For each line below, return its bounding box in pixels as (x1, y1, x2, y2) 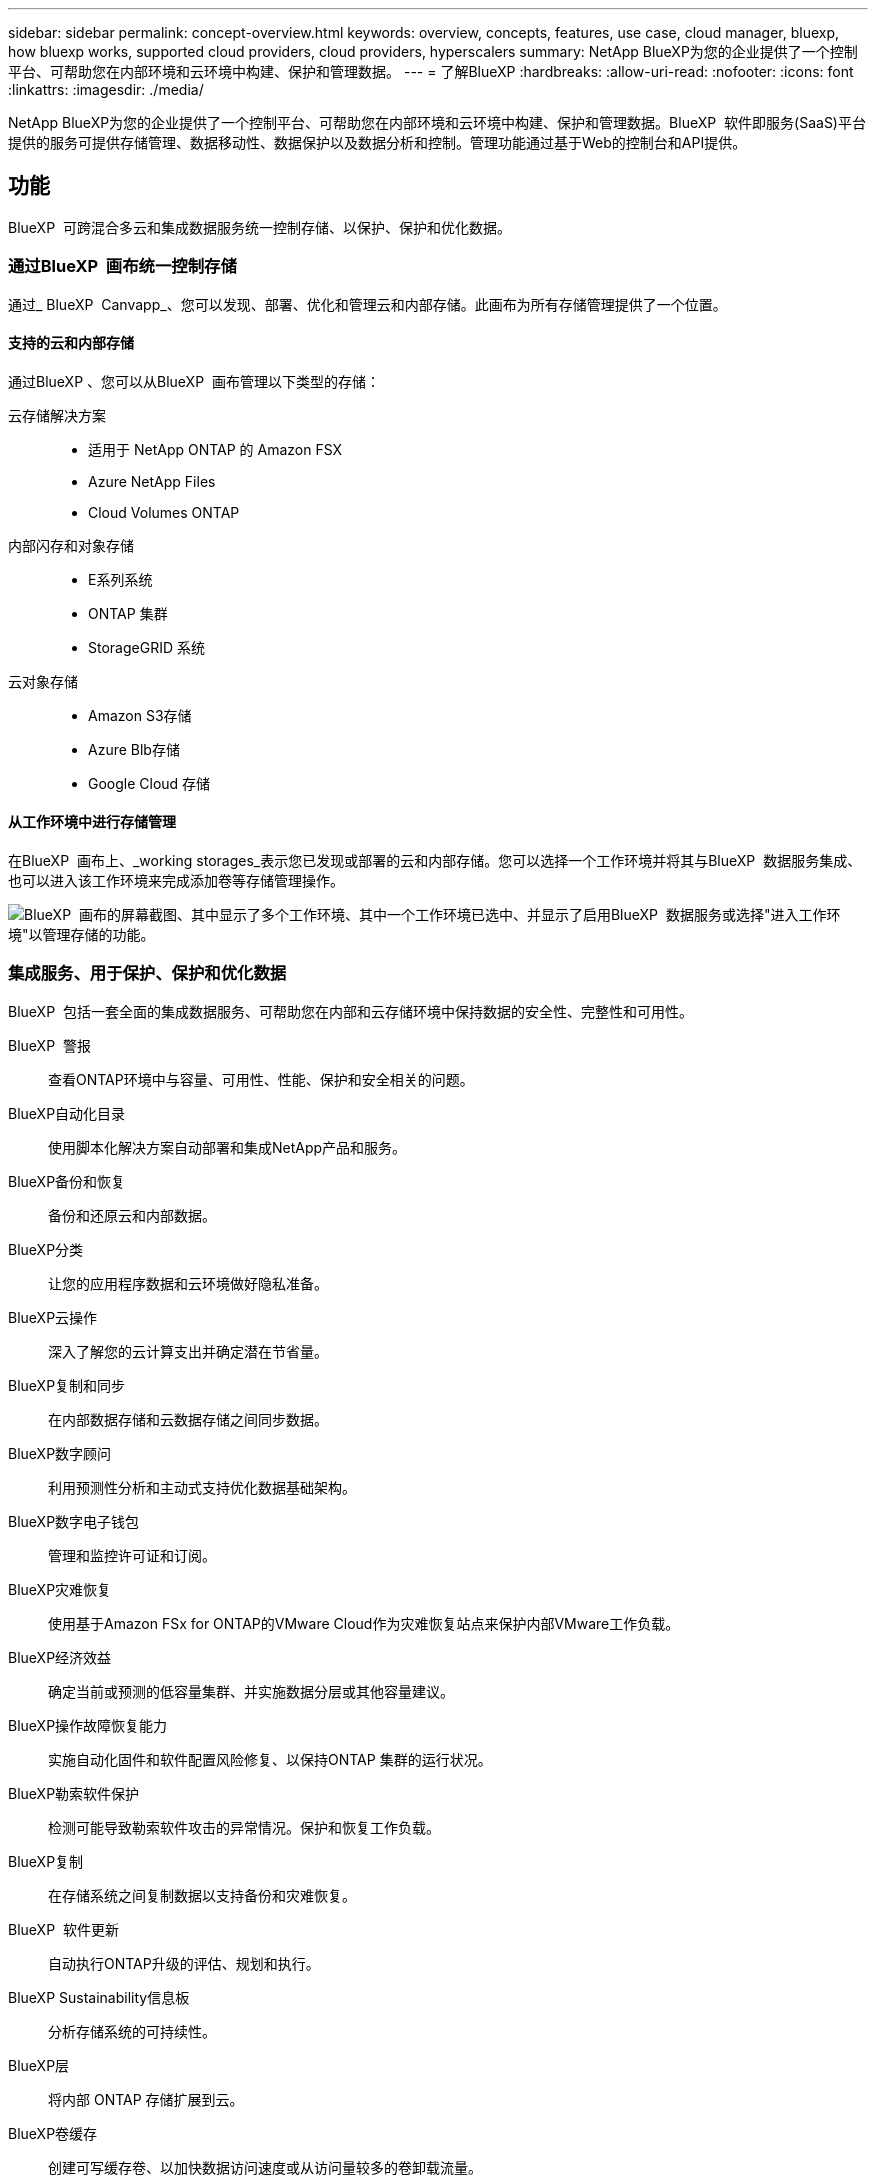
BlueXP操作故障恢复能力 (8, 1716, 168, 1734)
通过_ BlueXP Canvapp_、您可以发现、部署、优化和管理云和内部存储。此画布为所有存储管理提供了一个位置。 (8, 295, 727, 313)
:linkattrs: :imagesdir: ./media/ (8, 81, 204, 98)
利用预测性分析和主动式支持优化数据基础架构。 (48, 1478, 356, 1496)
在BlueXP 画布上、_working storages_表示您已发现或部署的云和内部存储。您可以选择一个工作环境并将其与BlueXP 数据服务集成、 (8, 852, 862, 870)
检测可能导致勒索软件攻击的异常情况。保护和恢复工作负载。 (48, 1818, 440, 1836)
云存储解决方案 (8, 406, 106, 424)
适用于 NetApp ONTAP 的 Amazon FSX (88, 440, 343, 458)
